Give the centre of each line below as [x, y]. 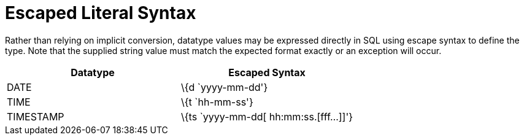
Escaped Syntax [267, 72]
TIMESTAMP [36, 116]
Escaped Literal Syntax [101, 13]
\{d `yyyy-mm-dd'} [225, 87]
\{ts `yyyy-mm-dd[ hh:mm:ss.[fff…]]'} [267, 116]
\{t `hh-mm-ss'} [217, 102]
